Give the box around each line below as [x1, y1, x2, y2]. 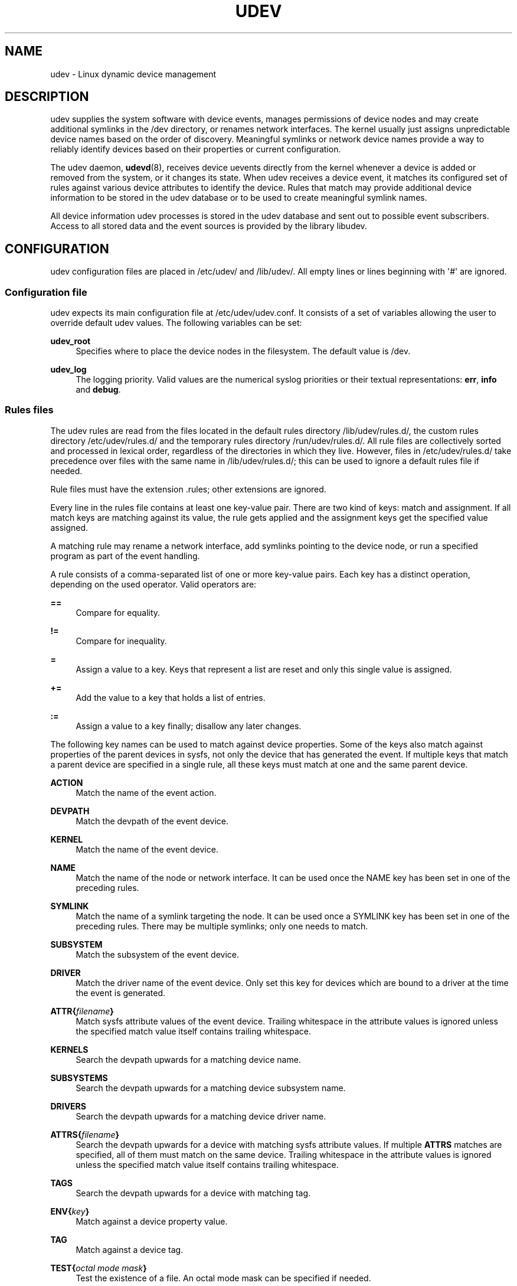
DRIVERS [50, 1101, 86, 1111]
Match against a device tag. [76, 1244, 184, 1255]
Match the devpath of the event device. [76, 815, 229, 826]
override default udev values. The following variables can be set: [50, 318, 302, 328]
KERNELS [50, 1044, 89, 1055]
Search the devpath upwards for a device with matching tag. [76, 1187, 311, 1198]
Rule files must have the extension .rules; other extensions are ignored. [50, 484, 326, 494]
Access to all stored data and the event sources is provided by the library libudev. [50, 221, 367, 231]
